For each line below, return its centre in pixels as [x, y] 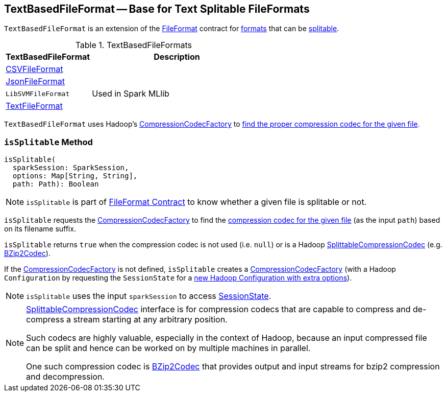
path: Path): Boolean [56, 184]
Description [177, 57]
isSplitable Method [48, 142]
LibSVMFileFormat [38, 94]
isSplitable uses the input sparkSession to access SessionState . [149, 296]
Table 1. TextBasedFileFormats [133, 45]
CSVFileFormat [34, 69]
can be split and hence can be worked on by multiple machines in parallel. [168, 348]
